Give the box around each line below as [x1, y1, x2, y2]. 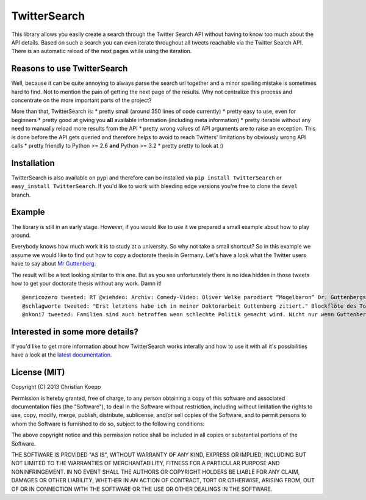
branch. [11, 191, 31, 198]
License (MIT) [11, 367, 65, 378]
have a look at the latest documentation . [11, 351, 112, 358]
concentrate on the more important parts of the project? [11, 96, 152, 104]
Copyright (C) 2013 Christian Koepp [11, 383, 101, 391]
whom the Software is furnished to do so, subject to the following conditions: [11, 420, 205, 427]
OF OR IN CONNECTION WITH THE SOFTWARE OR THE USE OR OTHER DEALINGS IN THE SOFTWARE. [11, 485, 273, 493]
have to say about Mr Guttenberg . [11, 260, 96, 267]
